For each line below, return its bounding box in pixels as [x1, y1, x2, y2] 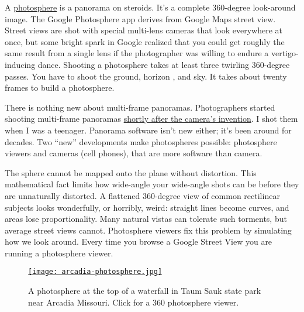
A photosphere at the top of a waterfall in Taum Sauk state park [28, 284, 261, 297]
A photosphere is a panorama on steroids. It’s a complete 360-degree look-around [5, 1, 296, 13]
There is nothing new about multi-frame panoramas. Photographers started [5, 101, 275, 113]
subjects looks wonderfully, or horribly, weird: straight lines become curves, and [5, 201, 289, 213]
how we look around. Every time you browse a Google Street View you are [5, 235, 272, 248]
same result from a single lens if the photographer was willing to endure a [5, 47, 269, 59]
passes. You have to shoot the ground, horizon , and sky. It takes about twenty [5, 70, 287, 82]
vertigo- [271, 47, 299, 59]
